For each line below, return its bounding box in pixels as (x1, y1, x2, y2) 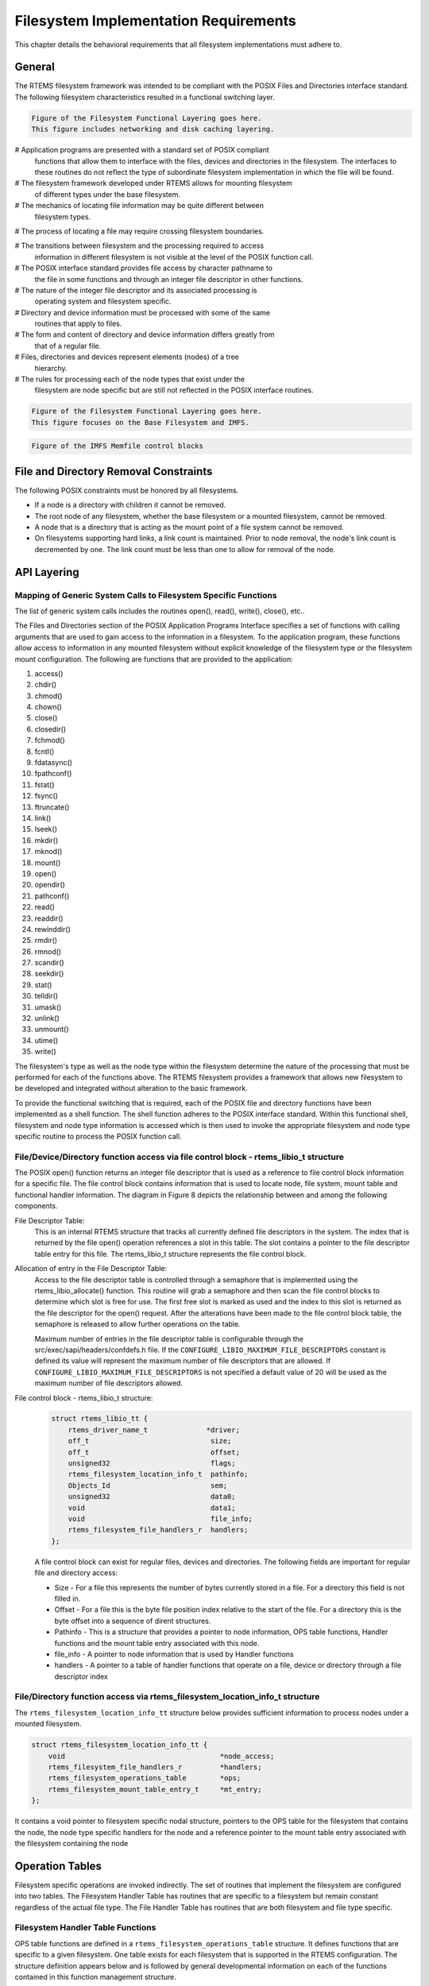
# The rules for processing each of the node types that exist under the (14, 374, 245, 384)
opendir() (34, 880, 65, 890)
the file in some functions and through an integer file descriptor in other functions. (34, 274, 303, 284)
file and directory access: (34, 1568, 118, 1578)
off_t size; (68, 1436, 232, 1446)
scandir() (34, 958, 65, 968)
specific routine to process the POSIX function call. (14, 1131, 182, 1141)
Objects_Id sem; (68, 1481, 228, 1489)
